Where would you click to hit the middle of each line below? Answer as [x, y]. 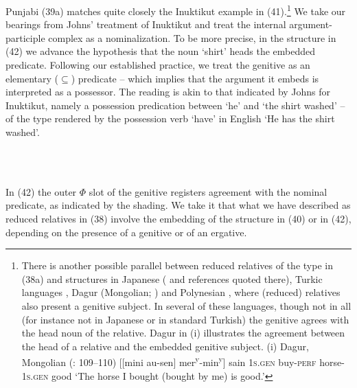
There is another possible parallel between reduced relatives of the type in [177, 265]
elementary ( [32, 78]
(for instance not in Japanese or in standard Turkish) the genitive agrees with [185, 319]
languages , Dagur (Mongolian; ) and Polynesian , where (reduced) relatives [181, 292]
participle [25, 37]
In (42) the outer [41, 191]
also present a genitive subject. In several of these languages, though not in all [186, 305]
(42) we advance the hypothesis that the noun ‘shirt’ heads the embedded [161, 51]
